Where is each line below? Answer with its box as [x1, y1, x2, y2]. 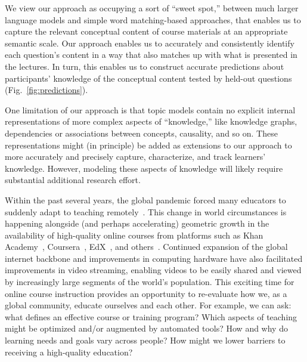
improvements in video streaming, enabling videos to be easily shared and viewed [5, 264, 302, 276]
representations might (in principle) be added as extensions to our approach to [5, 138, 292, 151]
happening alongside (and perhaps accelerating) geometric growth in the [5, 217, 269, 230]
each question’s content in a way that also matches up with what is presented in [5, 48, 297, 61]
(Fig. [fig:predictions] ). [5, 83, 88, 96]
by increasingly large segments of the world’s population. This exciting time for [5, 276, 294, 288]
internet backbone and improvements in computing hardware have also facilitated [5, 252, 303, 264]
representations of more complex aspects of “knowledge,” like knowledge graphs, [5, 115, 297, 128]
